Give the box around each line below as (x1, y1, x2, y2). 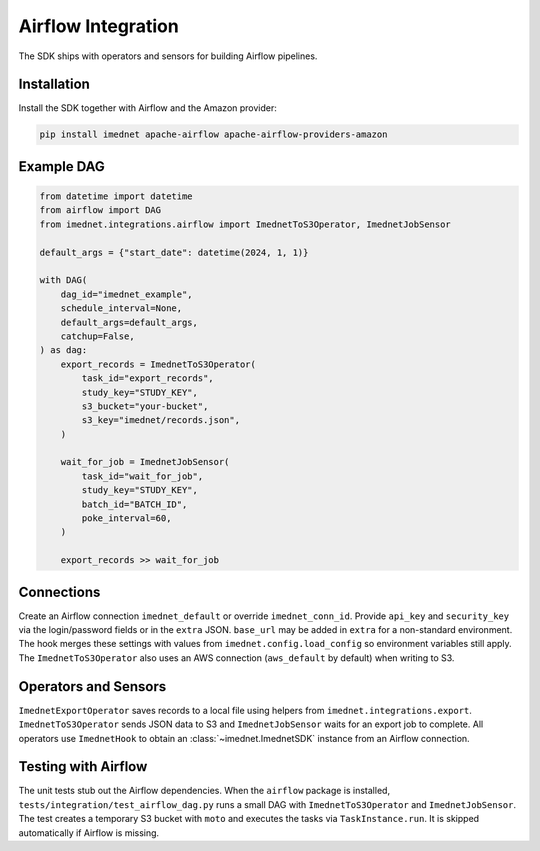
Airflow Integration (18, 15, 179, 37)
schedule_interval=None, (60, 303, 183, 314)
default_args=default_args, (60, 316, 199, 328)
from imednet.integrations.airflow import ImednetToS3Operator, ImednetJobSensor (39, 218, 452, 230)
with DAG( (39, 275, 88, 286)
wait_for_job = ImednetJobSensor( (60, 456, 230, 468)
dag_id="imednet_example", (60, 288, 194, 300)
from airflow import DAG (39, 205, 162, 216)
